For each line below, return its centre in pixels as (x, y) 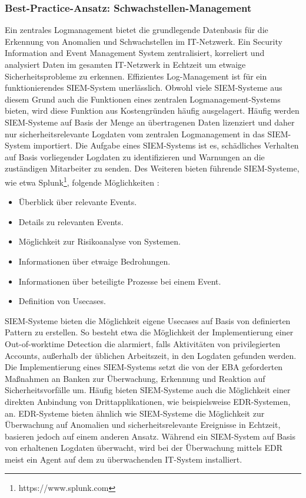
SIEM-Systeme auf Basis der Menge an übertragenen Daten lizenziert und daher (150, 122)
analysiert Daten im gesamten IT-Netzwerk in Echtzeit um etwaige (125, 64)
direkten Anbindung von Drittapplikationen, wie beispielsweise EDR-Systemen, (148, 401)
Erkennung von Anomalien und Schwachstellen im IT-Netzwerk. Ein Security (144, 41)
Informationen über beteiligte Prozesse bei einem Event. (120, 281)
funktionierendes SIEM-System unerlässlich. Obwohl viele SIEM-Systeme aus (144, 88)
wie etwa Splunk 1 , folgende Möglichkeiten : (82, 181)
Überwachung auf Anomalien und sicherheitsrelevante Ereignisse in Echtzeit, (143, 425)
